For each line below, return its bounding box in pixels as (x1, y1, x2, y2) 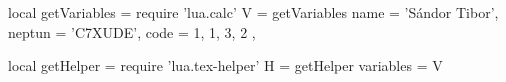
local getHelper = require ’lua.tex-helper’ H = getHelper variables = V (8, 55, 443, 76)
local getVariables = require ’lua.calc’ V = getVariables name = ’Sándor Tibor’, (8, 2, 499, 22)
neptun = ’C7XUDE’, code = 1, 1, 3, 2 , (8, 21, 256, 42)
